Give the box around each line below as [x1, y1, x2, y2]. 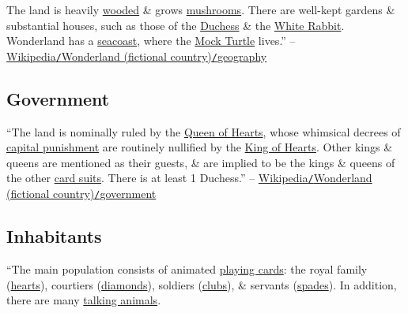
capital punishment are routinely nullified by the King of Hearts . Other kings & [6, 139, 393, 155]
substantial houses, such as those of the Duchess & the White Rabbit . [6, 17, 345, 33]
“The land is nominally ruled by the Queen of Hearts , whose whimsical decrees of [6, 123, 401, 140]
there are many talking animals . [6, 292, 161, 308]
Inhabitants [6, 224, 102, 248]
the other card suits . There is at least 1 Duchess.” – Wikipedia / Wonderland [6, 170, 372, 186]
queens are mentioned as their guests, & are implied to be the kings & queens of [6, 154, 395, 170]
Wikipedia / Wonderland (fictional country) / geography [6, 47, 267, 64]
